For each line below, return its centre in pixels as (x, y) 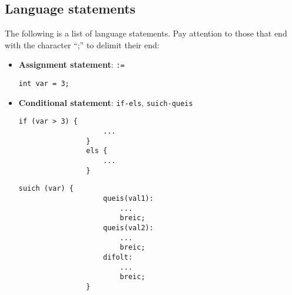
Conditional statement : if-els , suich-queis (106, 102)
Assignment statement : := (72, 64)
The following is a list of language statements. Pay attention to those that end (146, 33)
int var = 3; (44, 84)
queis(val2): (128, 228)
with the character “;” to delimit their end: (82, 44)
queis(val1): (128, 198)
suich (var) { (46, 189)
